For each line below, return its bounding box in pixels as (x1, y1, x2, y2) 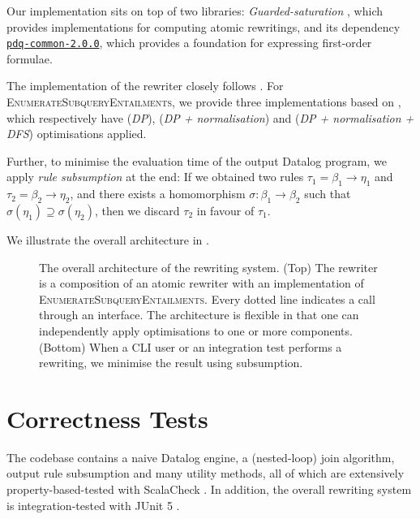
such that (304, 185, 351, 202)
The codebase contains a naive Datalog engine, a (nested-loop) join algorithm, (6, 448, 395, 465)
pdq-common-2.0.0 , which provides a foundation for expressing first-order (6, 34, 372, 51)
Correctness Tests (6, 401, 208, 435)
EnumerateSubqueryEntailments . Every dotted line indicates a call (39, 290, 375, 307)
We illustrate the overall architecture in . (6, 231, 209, 248)
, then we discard (94, 202, 180, 218)
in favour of (196, 202, 255, 218)
